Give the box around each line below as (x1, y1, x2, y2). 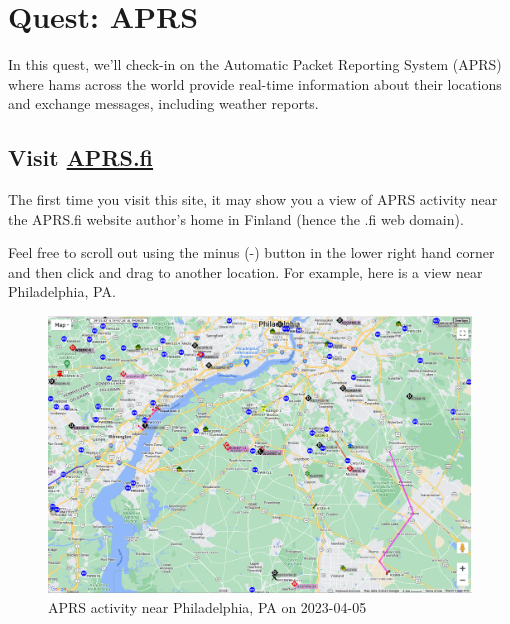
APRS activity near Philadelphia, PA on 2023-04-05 (48, 596, 367, 617)
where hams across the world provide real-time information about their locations (8, 73, 502, 94)
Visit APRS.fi (8, 142, 154, 173)
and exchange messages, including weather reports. (8, 93, 319, 114)
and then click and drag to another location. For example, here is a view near (8, 261, 483, 282)
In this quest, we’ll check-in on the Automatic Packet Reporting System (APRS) (8, 54, 502, 75)
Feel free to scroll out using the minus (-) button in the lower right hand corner (8, 242, 495, 263)
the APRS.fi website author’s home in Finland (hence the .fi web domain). (8, 208, 464, 229)
